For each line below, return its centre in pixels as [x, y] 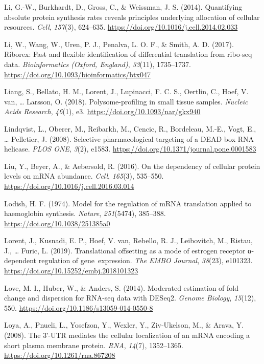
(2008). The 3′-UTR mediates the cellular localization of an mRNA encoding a [127, 335]
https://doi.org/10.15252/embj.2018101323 [71, 271]
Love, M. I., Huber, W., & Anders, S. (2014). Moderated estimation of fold [122, 287]
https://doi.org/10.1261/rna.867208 [60, 355]
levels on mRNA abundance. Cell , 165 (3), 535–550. [84, 176]
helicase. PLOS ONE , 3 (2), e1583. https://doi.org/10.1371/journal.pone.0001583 [130, 149]
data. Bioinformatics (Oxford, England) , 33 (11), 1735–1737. [98, 64]
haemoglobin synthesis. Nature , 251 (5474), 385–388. [85, 213]
